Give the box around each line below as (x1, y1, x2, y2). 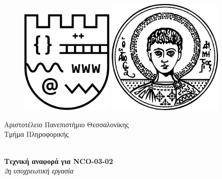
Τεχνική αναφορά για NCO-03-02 (4, 155, 113, 166)
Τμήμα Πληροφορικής (4, 129, 69, 139)
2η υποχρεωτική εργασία (4, 165, 74, 176)
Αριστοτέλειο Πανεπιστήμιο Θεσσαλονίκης (4, 119, 129, 129)
